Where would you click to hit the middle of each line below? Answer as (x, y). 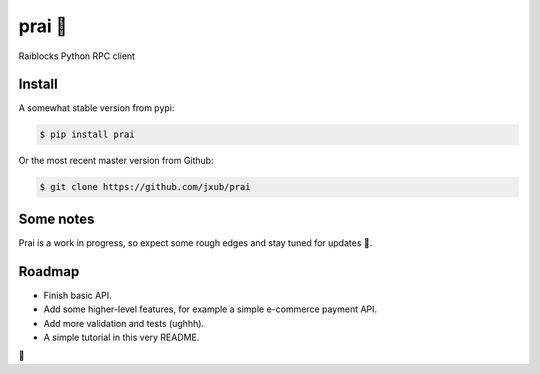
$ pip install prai (87, 134)
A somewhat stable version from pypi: (96, 108)
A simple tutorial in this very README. (121, 337)
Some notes (56, 218)
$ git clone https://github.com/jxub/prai (145, 187)
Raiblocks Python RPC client (76, 56)
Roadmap (49, 271)
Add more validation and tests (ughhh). (124, 323)
